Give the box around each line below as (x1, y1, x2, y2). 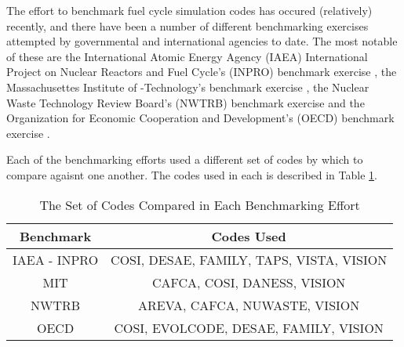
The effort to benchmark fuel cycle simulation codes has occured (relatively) (6, 2, 373, 18)
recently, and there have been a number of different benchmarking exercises (6, 17, 369, 34)
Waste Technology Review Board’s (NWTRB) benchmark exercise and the (6, 94, 365, 110)
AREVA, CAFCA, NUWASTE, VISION (138, 295, 360, 314)
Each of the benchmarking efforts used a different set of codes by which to (6, 151, 363, 168)
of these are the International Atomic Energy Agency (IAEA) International (6, 48, 368, 64)
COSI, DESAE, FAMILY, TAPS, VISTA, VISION (111, 250, 388, 269)
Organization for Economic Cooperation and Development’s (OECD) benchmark (6, 110, 395, 126)
